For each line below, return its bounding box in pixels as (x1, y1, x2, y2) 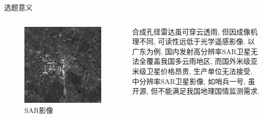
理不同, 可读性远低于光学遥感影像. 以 (132, 36, 255, 47)
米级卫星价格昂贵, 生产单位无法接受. (132, 65, 253, 76)
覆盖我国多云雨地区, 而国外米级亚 (146, 56, 258, 66)
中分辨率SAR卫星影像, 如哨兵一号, (132, 75, 246, 86)
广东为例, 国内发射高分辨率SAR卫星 (132, 46, 251, 56)
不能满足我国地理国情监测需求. (158, 86, 260, 96)
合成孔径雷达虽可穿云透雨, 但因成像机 (132, 26, 258, 36)
